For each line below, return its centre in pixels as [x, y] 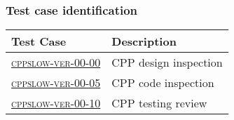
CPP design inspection [167, 62]
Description [144, 41]
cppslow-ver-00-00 [56, 62]
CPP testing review [159, 103]
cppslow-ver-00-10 [56, 103]
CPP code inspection [163, 83]
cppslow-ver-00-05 [56, 83]
